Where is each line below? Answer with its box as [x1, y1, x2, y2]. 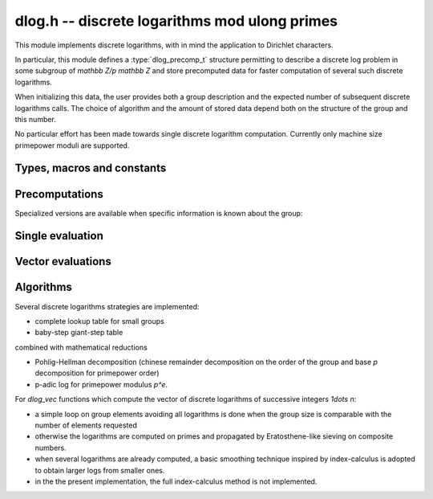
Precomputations [14, 187, 103, 201]
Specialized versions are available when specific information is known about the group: [14, 208, 303, 218]
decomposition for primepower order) [34, 368, 160, 378]
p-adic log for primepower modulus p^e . [34, 379, 168, 389]
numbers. [34, 443, 67, 452]
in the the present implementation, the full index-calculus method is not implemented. [34, 477, 318, 486]
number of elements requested [34, 420, 138, 430]
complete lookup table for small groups [34, 316, 164, 325]
